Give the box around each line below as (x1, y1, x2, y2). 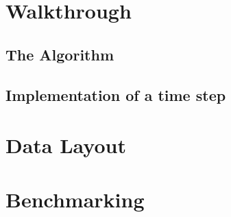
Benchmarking (5, 185, 145, 213)
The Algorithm (5, 43, 114, 65)
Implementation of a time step (5, 84, 226, 105)
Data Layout (5, 131, 126, 159)
